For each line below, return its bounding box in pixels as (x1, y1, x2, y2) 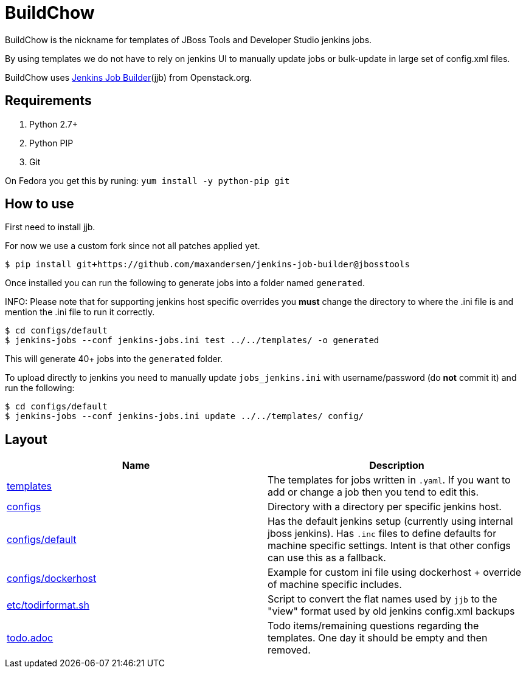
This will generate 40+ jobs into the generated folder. (5, 354, 223, 364)
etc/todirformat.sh (7, 599, 89, 612)
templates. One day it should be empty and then (268, 632, 488, 644)
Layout (5, 431, 47, 447)
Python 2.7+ (29, 118, 78, 129)
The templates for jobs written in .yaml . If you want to (268, 474, 511, 487)
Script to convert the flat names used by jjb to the (268, 593, 497, 606)
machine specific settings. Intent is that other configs (268, 539, 511, 552)
